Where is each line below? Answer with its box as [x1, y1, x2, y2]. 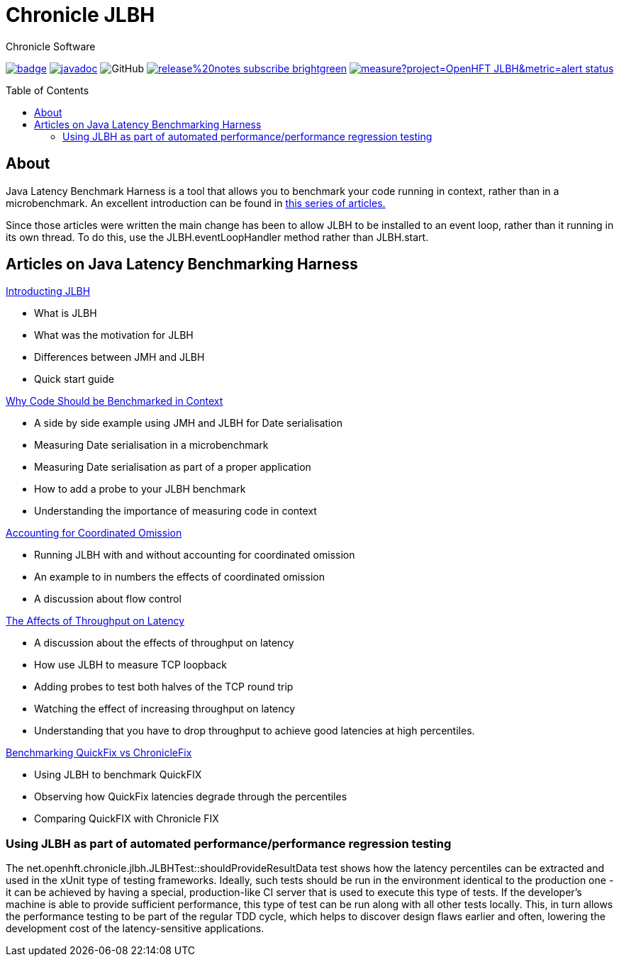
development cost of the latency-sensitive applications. [6, 922, 264, 935]
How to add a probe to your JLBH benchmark [34, 483, 246, 496]
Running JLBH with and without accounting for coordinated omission [34, 549, 355, 561]
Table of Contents [6, 84, 89, 96]
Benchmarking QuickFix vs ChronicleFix [6, 746, 192, 759]
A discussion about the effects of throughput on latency [34, 637, 294, 649]
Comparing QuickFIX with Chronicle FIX [34, 812, 219, 825]
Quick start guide [34, 373, 114, 386]
